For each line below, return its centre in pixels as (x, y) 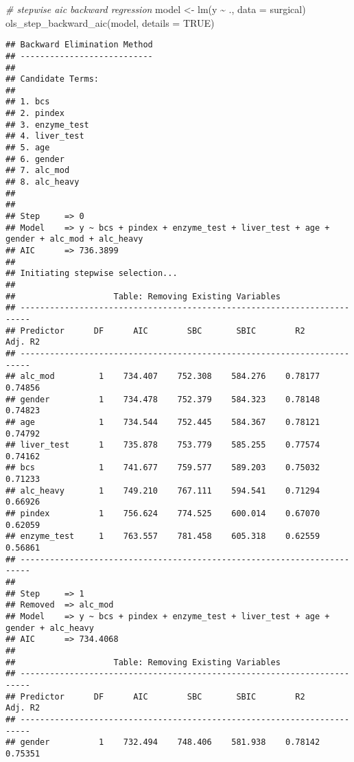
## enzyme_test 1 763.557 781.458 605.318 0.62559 (163, 536)
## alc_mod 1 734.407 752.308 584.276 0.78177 (163, 377)
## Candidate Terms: (52, 79)
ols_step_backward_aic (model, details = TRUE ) (110, 22)
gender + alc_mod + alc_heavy (74, 239)
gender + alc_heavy (50, 628)
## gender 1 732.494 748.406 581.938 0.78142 (163, 742)
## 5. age (28, 148)
